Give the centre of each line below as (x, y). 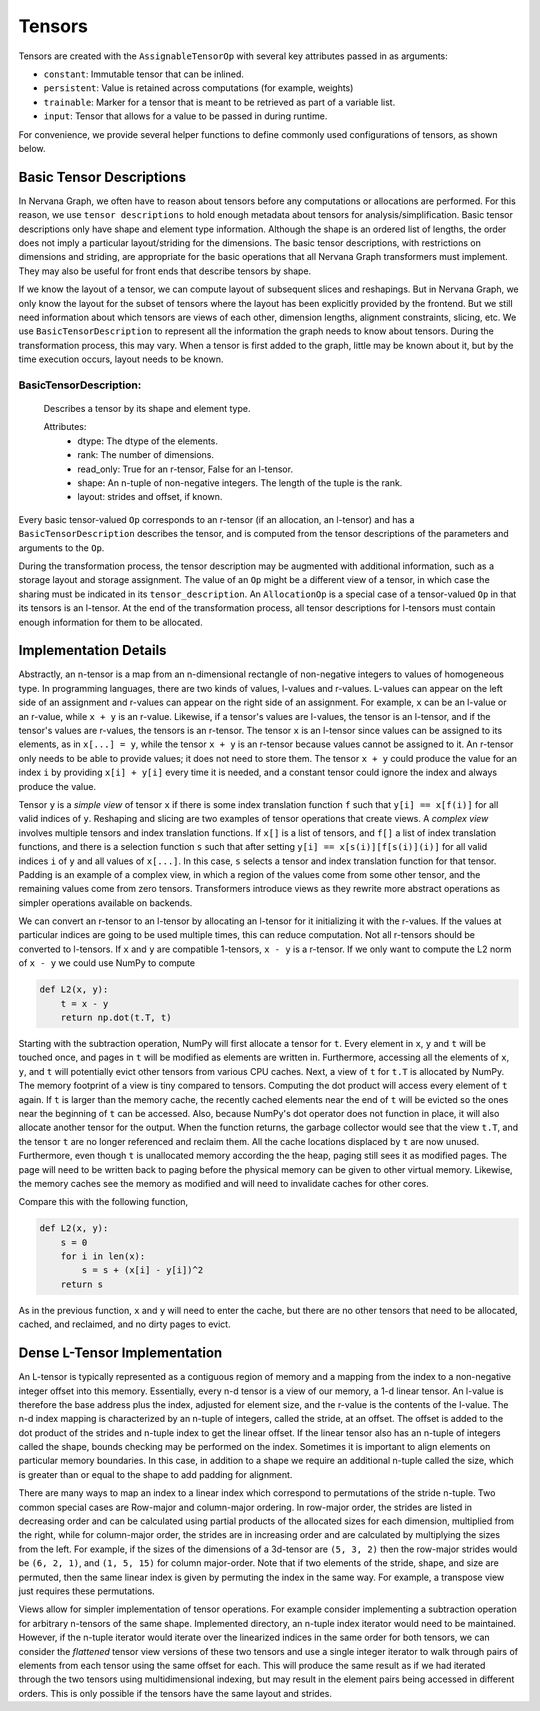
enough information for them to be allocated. (111, 622)
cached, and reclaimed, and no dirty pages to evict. (124, 1324)
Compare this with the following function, (103, 1202)
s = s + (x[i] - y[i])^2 (142, 1270)
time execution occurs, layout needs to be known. (121, 359)
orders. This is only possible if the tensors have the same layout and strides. (175, 1693)
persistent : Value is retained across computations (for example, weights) (198, 88)
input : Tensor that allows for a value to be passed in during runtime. (185, 116)
